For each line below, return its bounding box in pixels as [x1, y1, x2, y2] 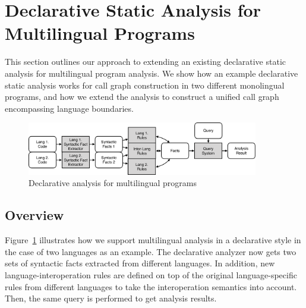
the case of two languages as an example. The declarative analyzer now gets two [5, 245, 296, 257]
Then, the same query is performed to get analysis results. [5, 292, 217, 304]
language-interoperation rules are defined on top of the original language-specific [5, 269, 297, 281]
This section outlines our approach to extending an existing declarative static [5, 55, 286, 68]
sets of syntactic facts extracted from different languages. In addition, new [5, 257, 275, 269]
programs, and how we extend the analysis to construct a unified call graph [5, 90, 279, 103]
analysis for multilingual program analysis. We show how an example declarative [5, 67, 298, 79]
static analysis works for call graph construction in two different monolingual [5, 78, 285, 91]
